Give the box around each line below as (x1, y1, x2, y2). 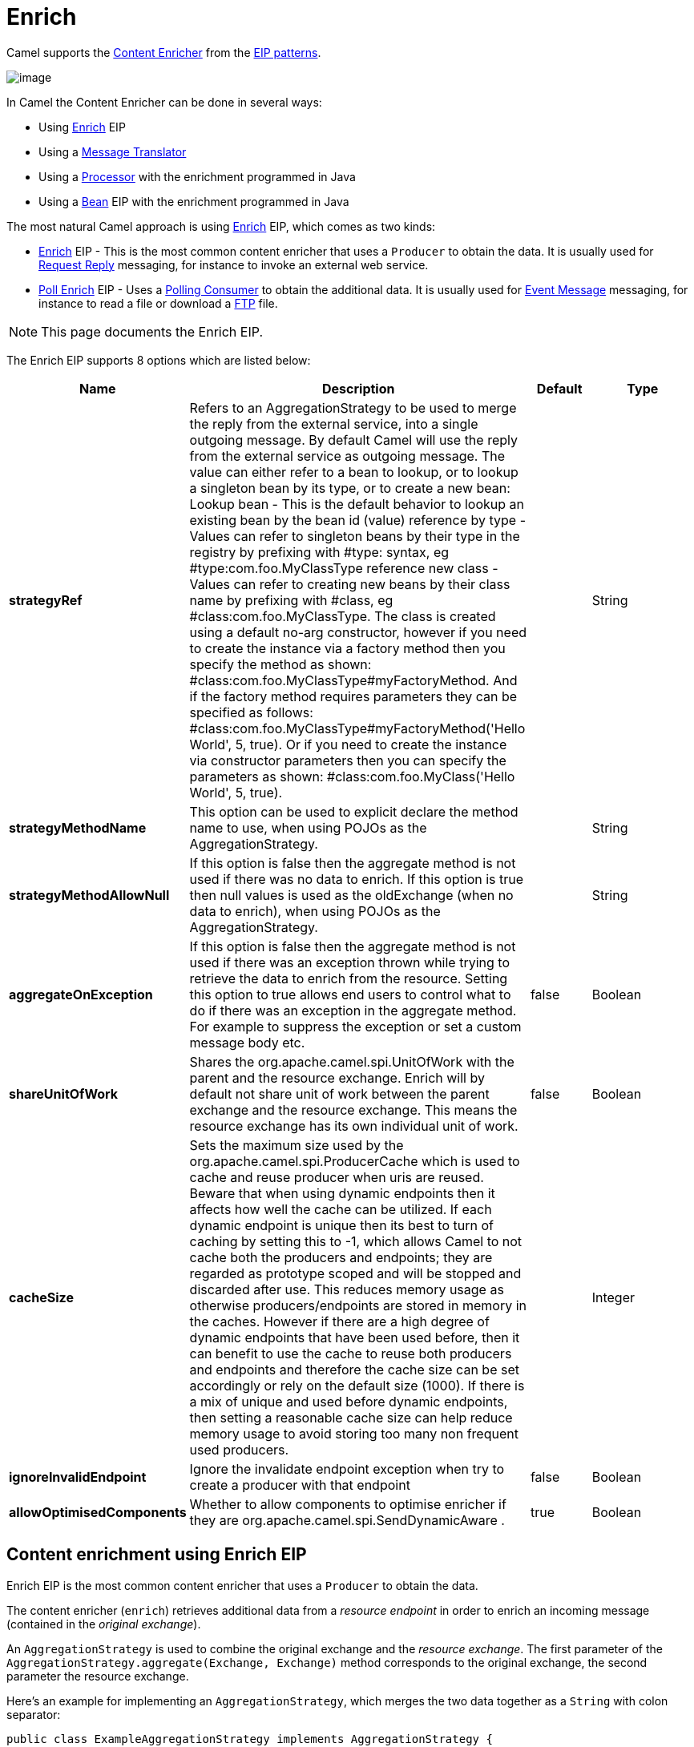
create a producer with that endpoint (189, 1476, 410, 1493)
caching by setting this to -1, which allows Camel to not (189, 1233, 523, 1249)
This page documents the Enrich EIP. (41, 323, 264, 340)
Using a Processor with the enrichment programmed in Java (38, 169, 356, 184)
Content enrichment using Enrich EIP (6, 1544, 307, 1565)
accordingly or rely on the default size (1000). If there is (189, 1377, 525, 1394)
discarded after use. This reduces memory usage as (189, 1281, 504, 1297)
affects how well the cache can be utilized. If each (189, 1200, 492, 1217)
